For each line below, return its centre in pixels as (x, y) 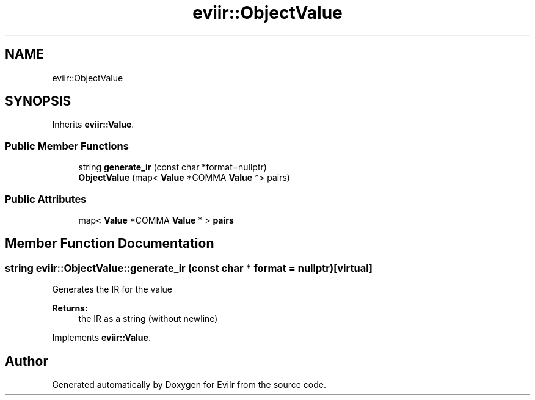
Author (27, 361)
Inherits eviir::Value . (93, 125)
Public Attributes (46, 199)
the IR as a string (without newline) (148, 319)
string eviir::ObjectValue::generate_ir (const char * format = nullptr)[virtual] (189, 268)
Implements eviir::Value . (101, 338)
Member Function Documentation (110, 244)
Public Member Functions (67, 146)
